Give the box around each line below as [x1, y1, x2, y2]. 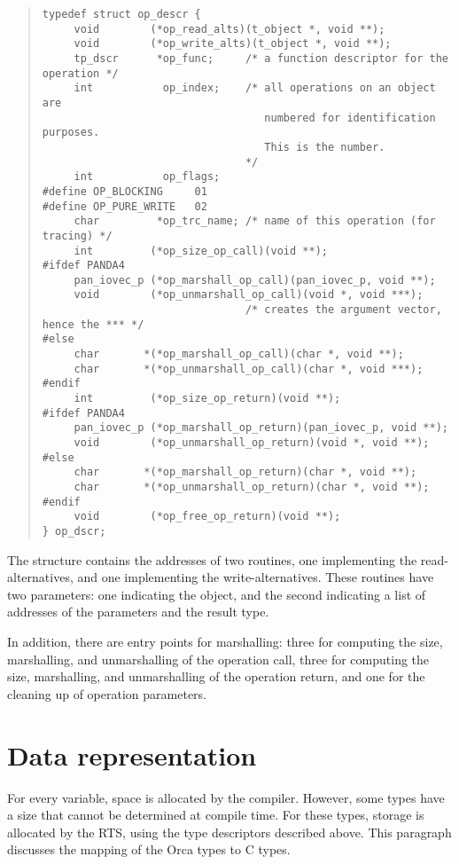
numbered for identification [264, 111, 436, 124]
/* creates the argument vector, [245, 303, 442, 317]
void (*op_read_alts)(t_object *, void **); [74, 22, 385, 35]
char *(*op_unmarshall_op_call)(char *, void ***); [74, 362, 424, 375]
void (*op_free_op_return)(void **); [74, 510, 341, 523]
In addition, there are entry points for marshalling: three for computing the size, [7, 632, 443, 650]
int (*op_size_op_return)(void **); [74, 392, 341, 405]
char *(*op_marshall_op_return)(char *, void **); [74, 466, 417, 479]
